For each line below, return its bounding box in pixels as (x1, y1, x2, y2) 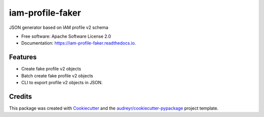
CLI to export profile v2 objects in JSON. (21, 80, 103, 86)
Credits (9, 92, 32, 100)
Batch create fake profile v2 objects (21, 72, 93, 78)
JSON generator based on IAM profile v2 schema (9, 24, 109, 30)
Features (9, 53, 37, 61)
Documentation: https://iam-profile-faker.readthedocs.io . (21, 40, 136, 46)
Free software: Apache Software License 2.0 (21, 33, 111, 39)
